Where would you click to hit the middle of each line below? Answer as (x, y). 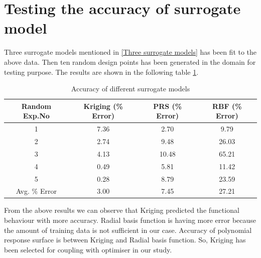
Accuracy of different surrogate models (130, 89)
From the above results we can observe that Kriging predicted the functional (122, 210)
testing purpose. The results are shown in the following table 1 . (101, 72)
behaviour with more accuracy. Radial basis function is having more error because (130, 220)
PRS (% (168, 106)
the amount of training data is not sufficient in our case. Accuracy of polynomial (128, 230)
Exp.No (36, 116)
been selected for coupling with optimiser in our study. (88, 249)
